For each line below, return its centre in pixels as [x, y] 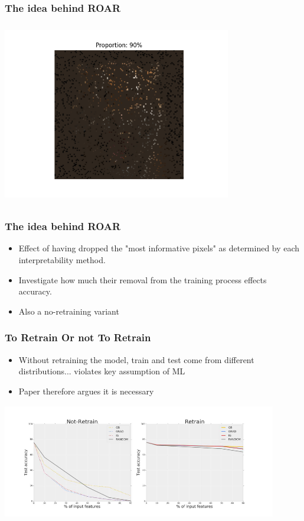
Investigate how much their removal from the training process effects [143, 279]
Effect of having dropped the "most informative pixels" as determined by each [159, 248]
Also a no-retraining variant [69, 311]
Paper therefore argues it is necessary [86, 391]
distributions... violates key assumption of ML [102, 371]
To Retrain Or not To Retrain [78, 337]
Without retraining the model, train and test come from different [136, 359]
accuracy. [35, 291]
